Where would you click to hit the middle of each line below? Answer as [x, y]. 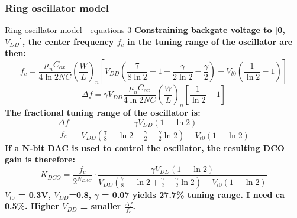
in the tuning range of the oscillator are [210, 41]
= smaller [101, 206]
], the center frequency [67, 41]
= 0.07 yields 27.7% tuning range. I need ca [193, 194]
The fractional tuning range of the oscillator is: [103, 113]
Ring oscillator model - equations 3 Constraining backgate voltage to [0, [145, 30]
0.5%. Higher [32, 206]
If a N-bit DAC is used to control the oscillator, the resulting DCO [145, 147]
